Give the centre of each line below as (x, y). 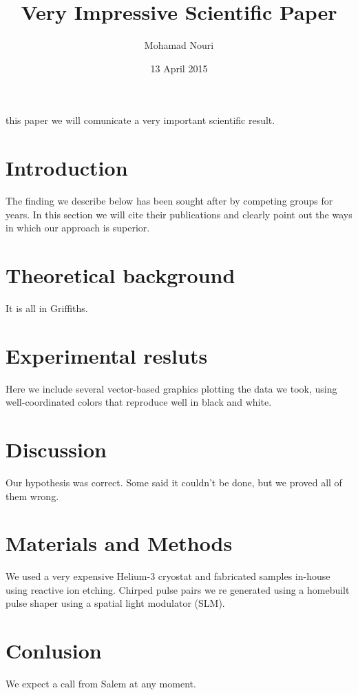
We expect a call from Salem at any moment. (101, 684)
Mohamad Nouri (179, 45)
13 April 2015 (179, 68)
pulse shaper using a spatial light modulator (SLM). (115, 603)
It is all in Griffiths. (47, 308)
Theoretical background (120, 275)
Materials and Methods (119, 543)
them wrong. (32, 496)
